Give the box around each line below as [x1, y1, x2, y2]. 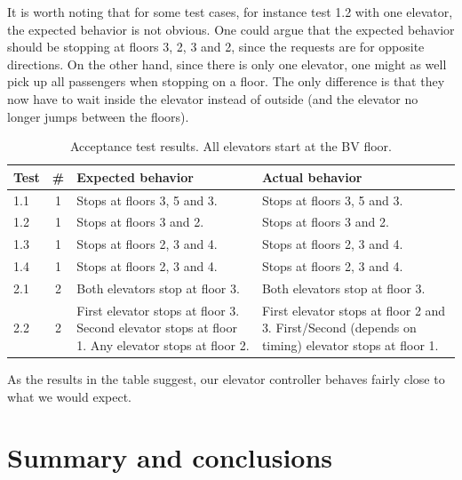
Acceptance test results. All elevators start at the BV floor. [70, 137, 392, 156]
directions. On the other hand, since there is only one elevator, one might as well [7, 54, 447, 73]
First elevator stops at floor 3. [76, 300, 240, 319]
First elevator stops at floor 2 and [261, 300, 446, 319]
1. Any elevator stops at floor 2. [76, 336, 250, 354]
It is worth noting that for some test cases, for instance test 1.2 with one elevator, [7, 3, 453, 20]
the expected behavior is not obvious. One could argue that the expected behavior [7, 20, 455, 38]
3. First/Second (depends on [261, 318, 417, 337]
